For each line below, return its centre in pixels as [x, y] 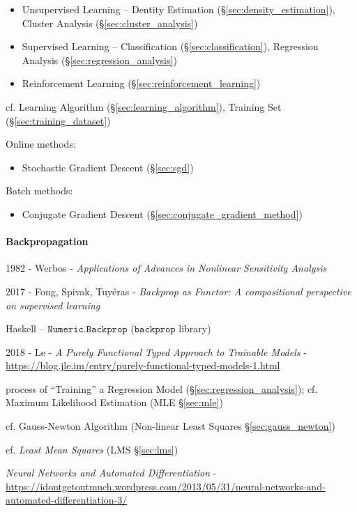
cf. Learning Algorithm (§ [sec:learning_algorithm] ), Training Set [144, 106]
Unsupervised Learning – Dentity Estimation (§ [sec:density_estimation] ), [178, 9]
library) [195, 328]
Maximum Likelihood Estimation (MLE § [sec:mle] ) [114, 402]
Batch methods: [39, 191]
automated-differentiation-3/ [67, 500]
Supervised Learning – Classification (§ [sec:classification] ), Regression [170, 46]
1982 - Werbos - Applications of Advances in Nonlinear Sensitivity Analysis [166, 268]
